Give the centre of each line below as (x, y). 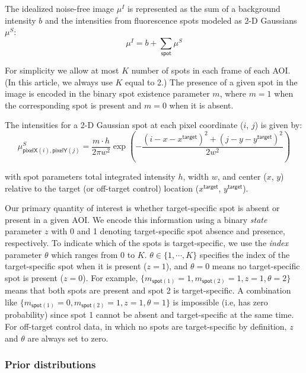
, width (196, 176)
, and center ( (242, 176)
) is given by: (278, 125)
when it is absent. (201, 105)
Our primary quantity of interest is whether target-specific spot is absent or (142, 208)
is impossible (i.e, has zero (220, 302)
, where (233, 93)
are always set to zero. (68, 338)
